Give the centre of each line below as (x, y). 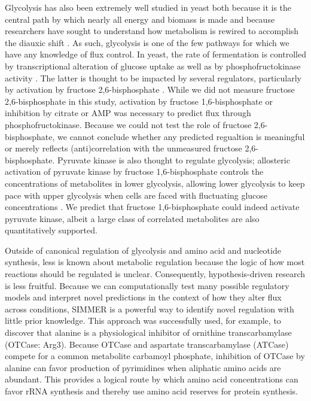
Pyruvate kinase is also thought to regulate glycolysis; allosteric (174, 160)
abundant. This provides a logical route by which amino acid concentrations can (152, 379)
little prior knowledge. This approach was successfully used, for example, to (143, 321)
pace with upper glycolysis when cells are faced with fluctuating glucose (136, 195)
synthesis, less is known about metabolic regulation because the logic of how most (155, 262)
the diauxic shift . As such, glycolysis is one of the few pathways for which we (147, 42)
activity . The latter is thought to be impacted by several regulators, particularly (153, 78)
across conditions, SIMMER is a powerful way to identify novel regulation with (150, 309)
